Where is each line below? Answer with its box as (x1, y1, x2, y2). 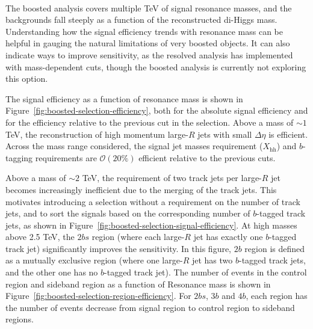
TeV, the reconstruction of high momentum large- (5, 128, 188, 140)
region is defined (244, 242, 305, 254)
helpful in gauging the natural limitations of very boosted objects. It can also (5, 37, 290, 49)
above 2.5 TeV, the (5, 230, 75, 243)
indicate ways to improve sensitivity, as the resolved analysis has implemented (5, 48, 293, 61)
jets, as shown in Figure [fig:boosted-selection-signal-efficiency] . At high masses (5, 218, 297, 231)
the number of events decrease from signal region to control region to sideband (5, 301, 295, 313)
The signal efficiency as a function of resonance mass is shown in (5, 92, 243, 105)
